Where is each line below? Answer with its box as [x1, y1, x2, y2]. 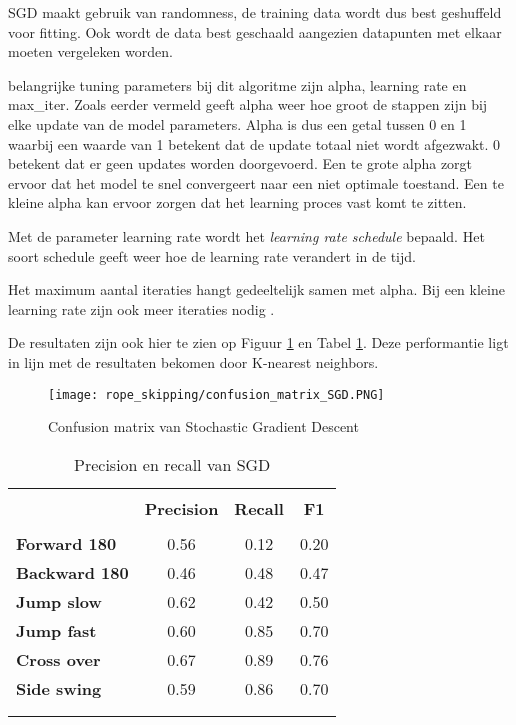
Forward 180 [16, 531, 117, 555]
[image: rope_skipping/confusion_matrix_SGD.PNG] [48, 387, 385, 402]
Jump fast [16, 618, 97, 642]
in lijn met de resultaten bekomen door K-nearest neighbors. [8, 351, 379, 372]
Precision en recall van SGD [74, 452, 271, 476]
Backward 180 [16, 560, 129, 584]
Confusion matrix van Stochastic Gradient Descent [48, 416, 359, 437]
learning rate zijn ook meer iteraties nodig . [8, 298, 275, 319]
